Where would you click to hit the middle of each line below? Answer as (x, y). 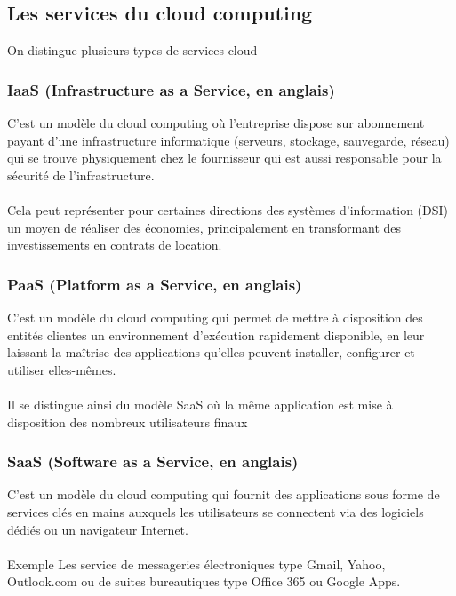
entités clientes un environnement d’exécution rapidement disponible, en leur (216, 334)
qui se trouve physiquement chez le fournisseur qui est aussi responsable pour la (224, 158)
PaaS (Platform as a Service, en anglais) (155, 284)
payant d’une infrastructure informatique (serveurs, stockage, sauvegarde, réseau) (228, 140)
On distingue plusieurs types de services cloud (132, 50)
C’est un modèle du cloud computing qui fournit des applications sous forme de (224, 494)
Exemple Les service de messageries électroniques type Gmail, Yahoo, (196, 564)
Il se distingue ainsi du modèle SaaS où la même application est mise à (200, 404)
